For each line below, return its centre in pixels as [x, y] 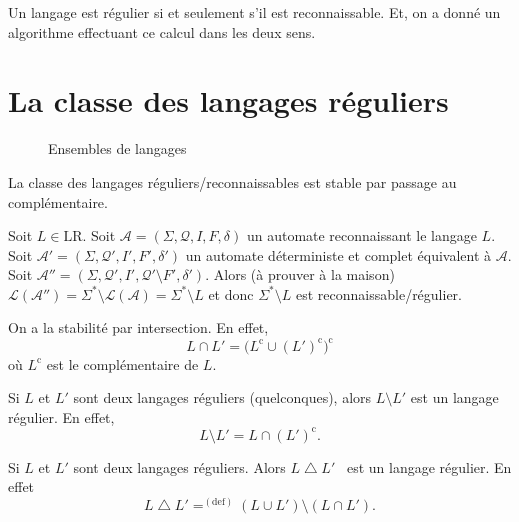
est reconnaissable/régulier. [379, 293]
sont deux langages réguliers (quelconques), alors [222, 397]
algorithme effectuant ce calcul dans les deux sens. [162, 31]
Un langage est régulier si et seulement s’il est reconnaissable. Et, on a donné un [254, 12]
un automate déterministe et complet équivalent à [338, 254]
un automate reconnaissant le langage [361, 235]
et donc [231, 293]
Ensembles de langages [117, 148]
